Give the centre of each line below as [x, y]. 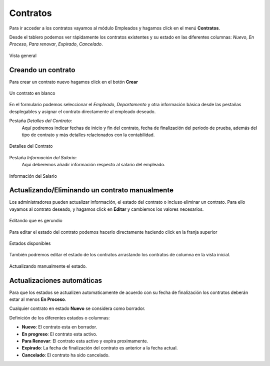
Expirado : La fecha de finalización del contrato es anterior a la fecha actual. [100, 348]
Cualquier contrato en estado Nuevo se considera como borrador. [77, 308]
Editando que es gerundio [36, 221]
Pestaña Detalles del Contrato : [41, 121]
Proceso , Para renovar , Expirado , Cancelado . [56, 44]
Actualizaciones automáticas [56, 280]
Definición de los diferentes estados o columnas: [59, 317]
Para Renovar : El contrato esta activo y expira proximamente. [85, 341]
